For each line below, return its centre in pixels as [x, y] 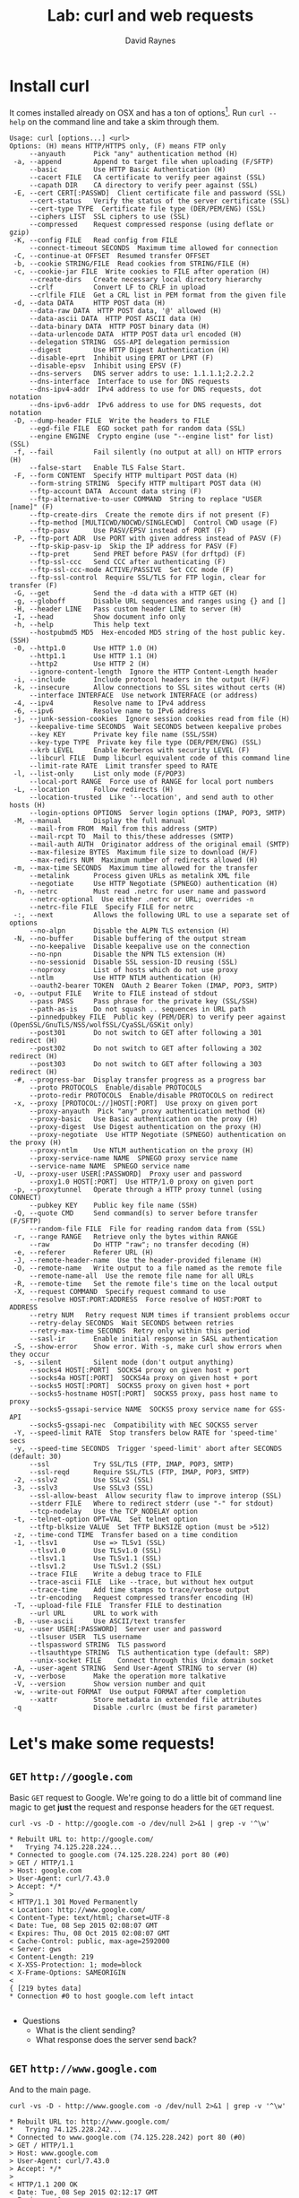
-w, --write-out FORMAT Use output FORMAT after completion [129, 1692]
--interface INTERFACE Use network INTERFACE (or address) [143, 696]
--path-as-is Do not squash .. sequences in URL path [137, 1010]
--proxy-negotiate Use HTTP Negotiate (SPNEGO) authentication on [158, 1135]
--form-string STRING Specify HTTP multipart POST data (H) [145, 484]
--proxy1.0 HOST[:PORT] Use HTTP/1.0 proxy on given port [141, 1182]
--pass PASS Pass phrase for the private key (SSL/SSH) [143, 1002]
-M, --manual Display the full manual [99, 821]
